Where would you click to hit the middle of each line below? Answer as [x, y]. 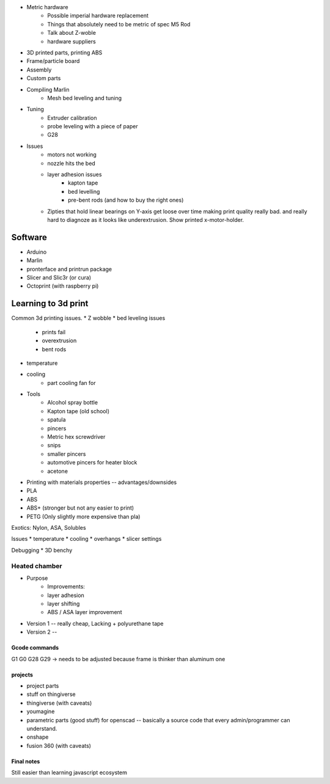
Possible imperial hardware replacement [98, 16]
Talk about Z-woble [71, 33]
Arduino [37, 252]
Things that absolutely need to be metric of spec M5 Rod [119, 24]
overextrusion [59, 341]
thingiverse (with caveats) [59, 703]
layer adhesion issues [75, 175]
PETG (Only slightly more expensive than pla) [83, 516]
